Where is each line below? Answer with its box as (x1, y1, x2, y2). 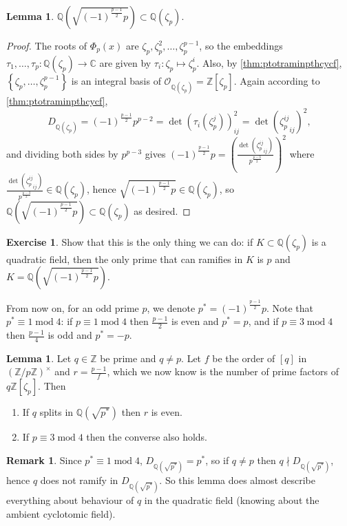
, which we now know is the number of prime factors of (107, 364, 339, 379)
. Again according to (233, 73, 320, 87)
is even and (171, 314, 219, 328)
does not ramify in (40, 473, 118, 487)
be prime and (100, 350, 156, 365)
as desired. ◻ (134, 203, 191, 218)
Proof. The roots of (6, 39, 87, 52)
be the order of (212, 350, 275, 365)
